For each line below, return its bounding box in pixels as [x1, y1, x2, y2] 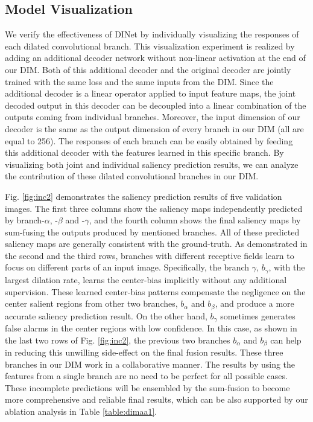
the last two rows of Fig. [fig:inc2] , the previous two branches [5, 333, 230, 346]
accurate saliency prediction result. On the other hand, [5, 309, 207, 322]
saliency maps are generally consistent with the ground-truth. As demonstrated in [5, 237, 308, 250]
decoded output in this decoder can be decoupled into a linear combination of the [5, 98, 306, 111]
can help [270, 333, 302, 346]
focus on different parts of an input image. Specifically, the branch [5, 261, 250, 273]
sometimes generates [220, 309, 296, 322]
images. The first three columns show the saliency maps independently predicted [5, 202, 303, 214]
